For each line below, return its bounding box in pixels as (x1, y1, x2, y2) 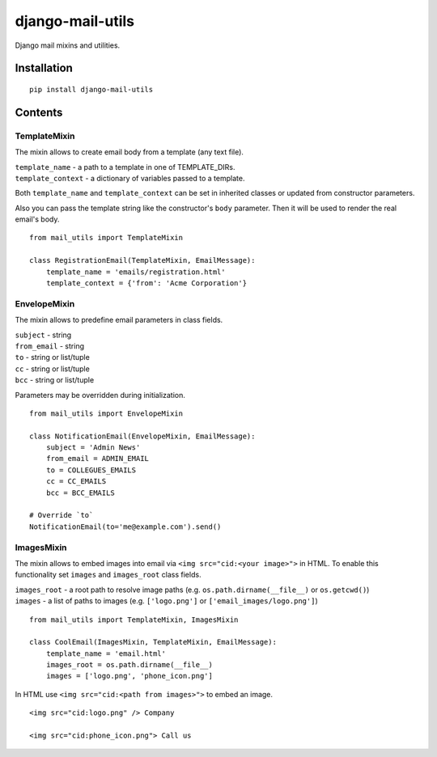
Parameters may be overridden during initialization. (15, 390, 186, 400)
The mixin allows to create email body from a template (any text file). (15, 147, 244, 157)
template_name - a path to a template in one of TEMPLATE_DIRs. (15, 162, 235, 171)
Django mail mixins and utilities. (15, 40, 121, 50)
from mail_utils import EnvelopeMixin (29, 408, 184, 418)
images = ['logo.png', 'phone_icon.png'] (45, 671, 214, 681)
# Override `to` (29, 510, 94, 520)
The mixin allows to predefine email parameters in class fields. (15, 315, 223, 325)
